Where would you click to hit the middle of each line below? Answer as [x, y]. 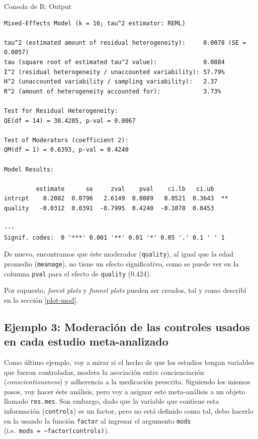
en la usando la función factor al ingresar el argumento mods [97, 420]
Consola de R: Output [38, 6]
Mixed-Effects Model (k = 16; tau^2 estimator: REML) [95, 23]
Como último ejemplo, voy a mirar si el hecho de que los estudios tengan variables [129, 362]
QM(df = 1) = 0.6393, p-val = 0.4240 [66, 150]
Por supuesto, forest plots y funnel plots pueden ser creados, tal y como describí [125, 290]
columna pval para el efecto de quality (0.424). [78, 273]
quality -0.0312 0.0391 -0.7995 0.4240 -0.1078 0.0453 [109, 208]
